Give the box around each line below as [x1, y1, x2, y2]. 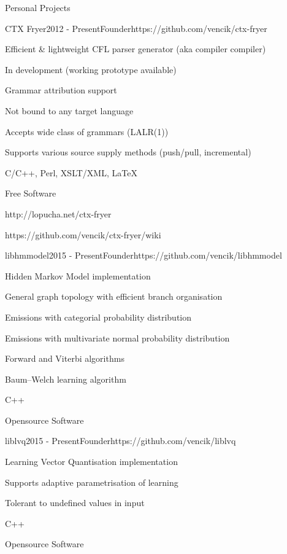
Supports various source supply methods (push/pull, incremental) [5, 146, 251, 158]
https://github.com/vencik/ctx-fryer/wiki [5, 228, 161, 241]
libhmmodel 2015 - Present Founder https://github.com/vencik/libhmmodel [5, 249, 282, 262]
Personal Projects [5, 1, 71, 14]
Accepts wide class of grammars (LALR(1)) [5, 125, 169, 138]
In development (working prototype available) [5, 63, 177, 76]
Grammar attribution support [5, 84, 117, 96]
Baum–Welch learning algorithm [5, 372, 126, 385]
